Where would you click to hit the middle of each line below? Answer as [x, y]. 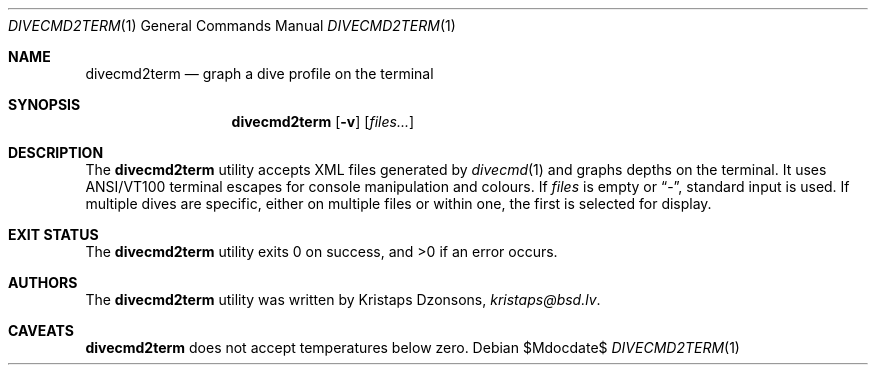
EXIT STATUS [53, 234]
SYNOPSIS [44, 104]
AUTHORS [43, 282]
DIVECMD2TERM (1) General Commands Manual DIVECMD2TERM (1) [232, 25]
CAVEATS [41, 330]
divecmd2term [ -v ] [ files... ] [323, 121]
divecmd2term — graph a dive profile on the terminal [259, 73]
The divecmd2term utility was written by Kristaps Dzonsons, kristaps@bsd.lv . [343, 299]
